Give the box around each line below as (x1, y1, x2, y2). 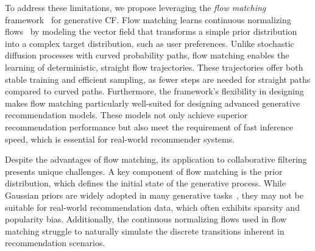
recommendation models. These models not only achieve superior (5, 108, 248, 121)
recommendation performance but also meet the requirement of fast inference (5, 120, 293, 133)
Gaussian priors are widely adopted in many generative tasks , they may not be (5, 188, 303, 201)
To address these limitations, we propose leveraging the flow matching (5, 1, 266, 13)
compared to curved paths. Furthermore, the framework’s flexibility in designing (5, 85, 304, 97)
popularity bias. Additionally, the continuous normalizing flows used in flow (5, 213, 287, 225)
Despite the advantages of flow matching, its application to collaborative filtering (5, 153, 307, 166)
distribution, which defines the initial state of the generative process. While (5, 177, 286, 189)
